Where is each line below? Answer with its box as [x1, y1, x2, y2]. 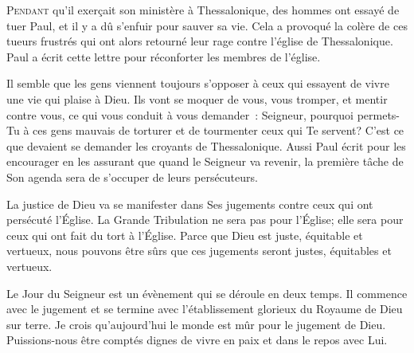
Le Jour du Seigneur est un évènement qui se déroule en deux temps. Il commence [6, 284, 408, 301]
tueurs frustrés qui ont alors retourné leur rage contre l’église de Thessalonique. [6, 33, 393, 49]
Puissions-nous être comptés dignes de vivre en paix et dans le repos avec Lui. [6, 331, 388, 348]
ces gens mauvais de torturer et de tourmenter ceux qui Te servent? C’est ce [33, 122, 404, 139]
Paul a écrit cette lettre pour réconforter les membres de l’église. [6, 48, 321, 65]
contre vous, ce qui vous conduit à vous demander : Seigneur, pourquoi [6, 106, 353, 123]
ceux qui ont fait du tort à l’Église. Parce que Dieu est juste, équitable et [6, 226, 363, 243]
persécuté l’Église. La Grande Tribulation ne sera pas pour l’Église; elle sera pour [6, 211, 404, 228]
